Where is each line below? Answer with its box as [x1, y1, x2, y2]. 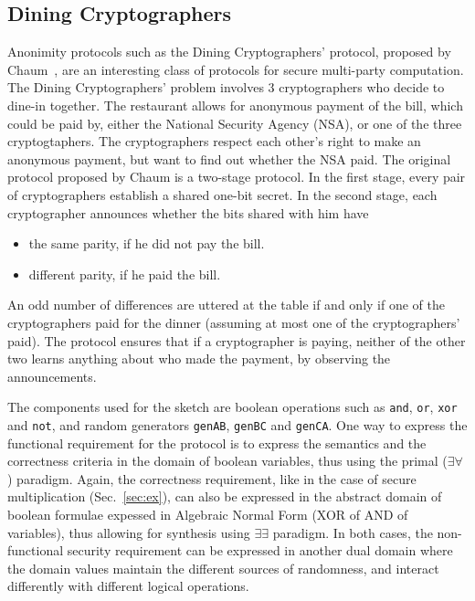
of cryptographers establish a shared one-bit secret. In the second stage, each [7, 185, 438, 204]
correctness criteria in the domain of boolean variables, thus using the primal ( [7, 451, 448, 470]
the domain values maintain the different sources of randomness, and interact [7, 558, 439, 577]
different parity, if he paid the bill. [28, 264, 221, 283]
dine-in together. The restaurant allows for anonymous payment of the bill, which [7, 95, 463, 114]
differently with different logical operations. [7, 576, 249, 596]
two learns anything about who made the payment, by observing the [7, 349, 391, 368]
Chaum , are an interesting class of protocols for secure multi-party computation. [7, 59, 464, 79]
